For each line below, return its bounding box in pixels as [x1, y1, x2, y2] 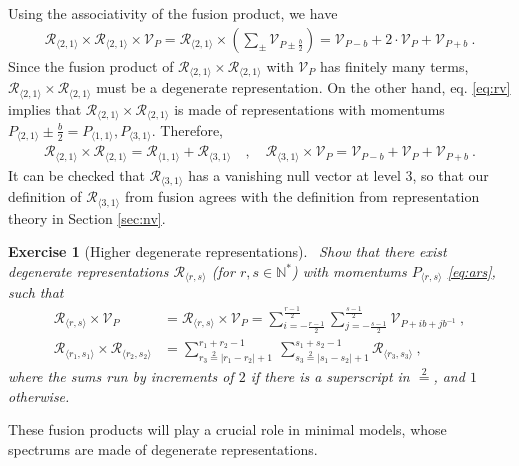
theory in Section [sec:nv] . [8, 207, 166, 228]
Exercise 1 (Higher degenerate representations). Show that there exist [8, 241, 447, 262]
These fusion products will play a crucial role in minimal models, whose [8, 419, 447, 440]
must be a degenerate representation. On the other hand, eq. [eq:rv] [96, 77, 511, 98]
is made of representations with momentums [174, 98, 445, 119]
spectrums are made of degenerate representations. [8, 438, 318, 459]
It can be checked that [8, 164, 145, 185]
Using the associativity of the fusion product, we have [8, 3, 338, 23]
